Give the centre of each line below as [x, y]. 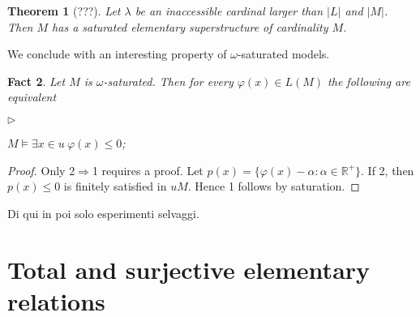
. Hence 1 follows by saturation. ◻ [274, 186]
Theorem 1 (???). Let [64, 11]
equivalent [32, 97]
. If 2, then [388, 170]
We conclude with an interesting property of [117, 54]
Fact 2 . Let [36, 81]
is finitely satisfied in [115, 186]
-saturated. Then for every [168, 81]
